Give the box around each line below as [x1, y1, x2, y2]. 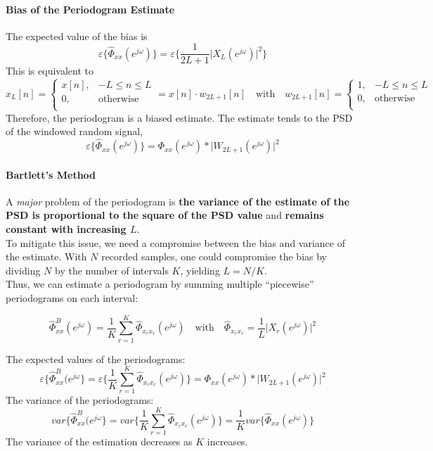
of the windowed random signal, [6, 124, 143, 139]
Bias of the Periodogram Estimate [6, 1, 175, 16]
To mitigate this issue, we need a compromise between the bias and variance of [6, 235, 345, 250]
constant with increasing [6, 222, 127, 236]
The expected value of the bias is [6, 28, 148, 43]
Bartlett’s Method [6, 167, 96, 182]
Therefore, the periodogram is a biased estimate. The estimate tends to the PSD [6, 110, 353, 125]
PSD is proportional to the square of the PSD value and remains [6, 208, 324, 222]
